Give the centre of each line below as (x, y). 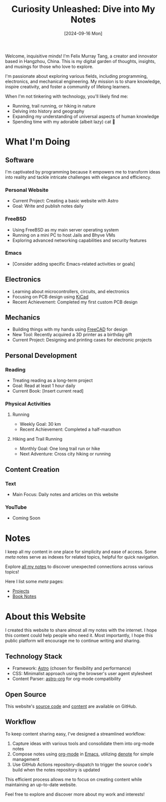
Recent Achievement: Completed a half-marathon (70, 429)
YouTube (16, 508)
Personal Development (41, 355)
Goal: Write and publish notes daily (48, 206)
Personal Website (27, 190)
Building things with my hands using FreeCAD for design (70, 329)
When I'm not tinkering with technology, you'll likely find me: (67, 96)
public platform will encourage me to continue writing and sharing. (73, 641)
